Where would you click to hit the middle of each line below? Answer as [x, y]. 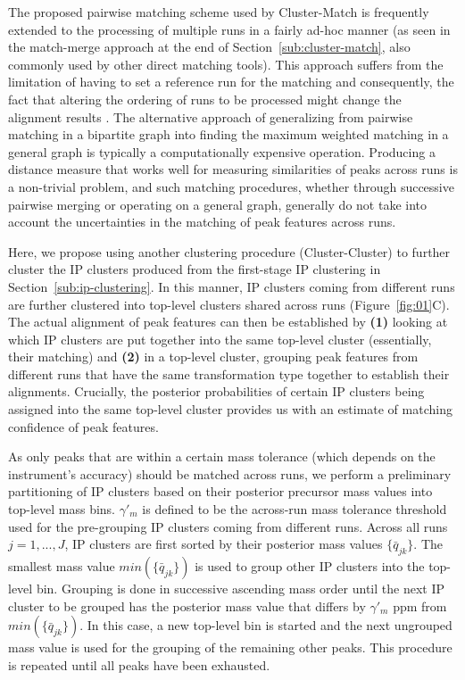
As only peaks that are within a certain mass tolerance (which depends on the [222, 456]
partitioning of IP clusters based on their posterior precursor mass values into [220, 491]
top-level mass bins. [62, 509]
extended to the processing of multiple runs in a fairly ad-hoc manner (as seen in [229, 29]
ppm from [420, 605]
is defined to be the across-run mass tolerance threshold [295, 509]
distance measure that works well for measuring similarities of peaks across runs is [233, 169]
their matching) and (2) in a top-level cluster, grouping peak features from [213, 357]
